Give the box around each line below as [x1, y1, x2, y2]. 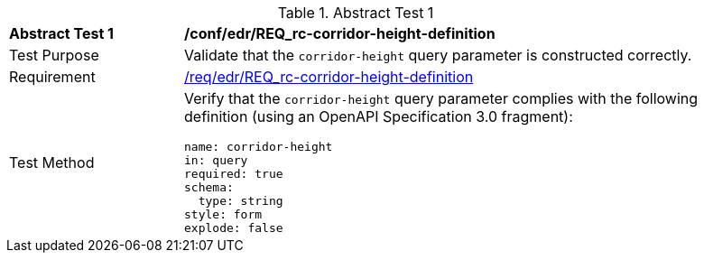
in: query [184, 153, 248, 167]
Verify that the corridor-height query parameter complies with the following [184, 89, 699, 107]
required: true [184, 167, 283, 181]
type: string [198, 194, 283, 208]
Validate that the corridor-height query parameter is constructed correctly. [184, 46, 692, 64]
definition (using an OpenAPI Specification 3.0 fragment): [184, 107, 573, 125]
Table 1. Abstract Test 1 [277, 4, 434, 22]
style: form [184, 208, 263, 221]
